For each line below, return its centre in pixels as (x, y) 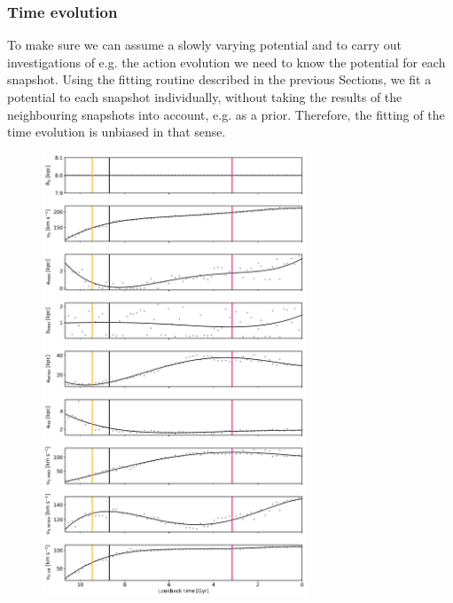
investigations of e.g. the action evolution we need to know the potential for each (226, 62)
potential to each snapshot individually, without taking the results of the (205, 97)
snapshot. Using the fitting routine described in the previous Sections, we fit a (219, 79)
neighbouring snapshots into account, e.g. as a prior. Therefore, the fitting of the (226, 114)
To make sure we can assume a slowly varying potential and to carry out (204, 45)
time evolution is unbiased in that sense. (117, 132)
